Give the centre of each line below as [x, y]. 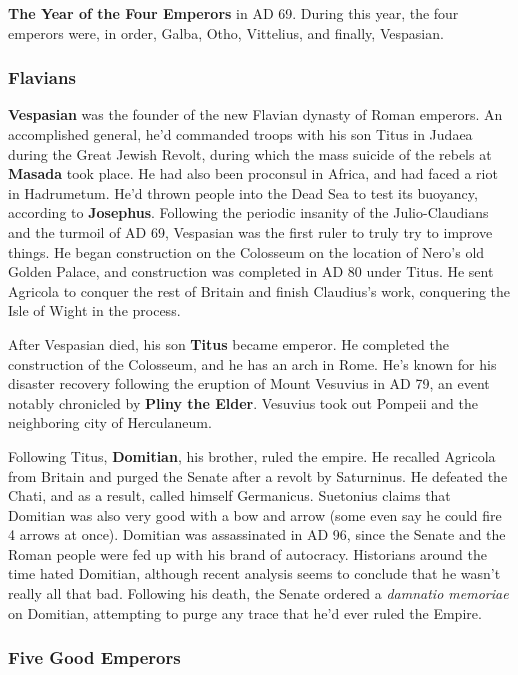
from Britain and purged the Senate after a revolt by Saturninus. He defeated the [258, 475]
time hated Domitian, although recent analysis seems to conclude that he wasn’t [254, 573]
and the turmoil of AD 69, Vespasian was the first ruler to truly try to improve [250, 231]
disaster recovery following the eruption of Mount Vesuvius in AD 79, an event [249, 383]
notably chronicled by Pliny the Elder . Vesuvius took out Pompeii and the [243, 402]
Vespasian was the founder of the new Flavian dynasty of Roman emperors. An [255, 114]
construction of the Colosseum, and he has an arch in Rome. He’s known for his [252, 363]
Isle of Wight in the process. [94, 310]
